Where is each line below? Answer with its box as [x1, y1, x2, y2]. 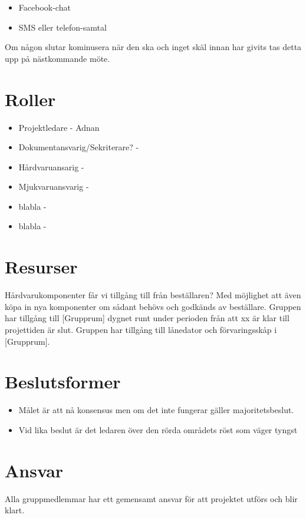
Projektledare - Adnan [18, 121, 100, 133]
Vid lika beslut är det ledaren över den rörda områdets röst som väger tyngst [18, 423, 298, 435]
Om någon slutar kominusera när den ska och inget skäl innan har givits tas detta [5, 41, 302, 53]
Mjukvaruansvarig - [18, 180, 89, 193]
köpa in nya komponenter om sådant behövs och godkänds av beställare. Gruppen [5, 300, 301, 312]
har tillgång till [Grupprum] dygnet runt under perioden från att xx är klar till [5, 312, 289, 324]
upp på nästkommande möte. [5, 52, 110, 64]
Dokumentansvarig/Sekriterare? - [18, 141, 139, 153]
